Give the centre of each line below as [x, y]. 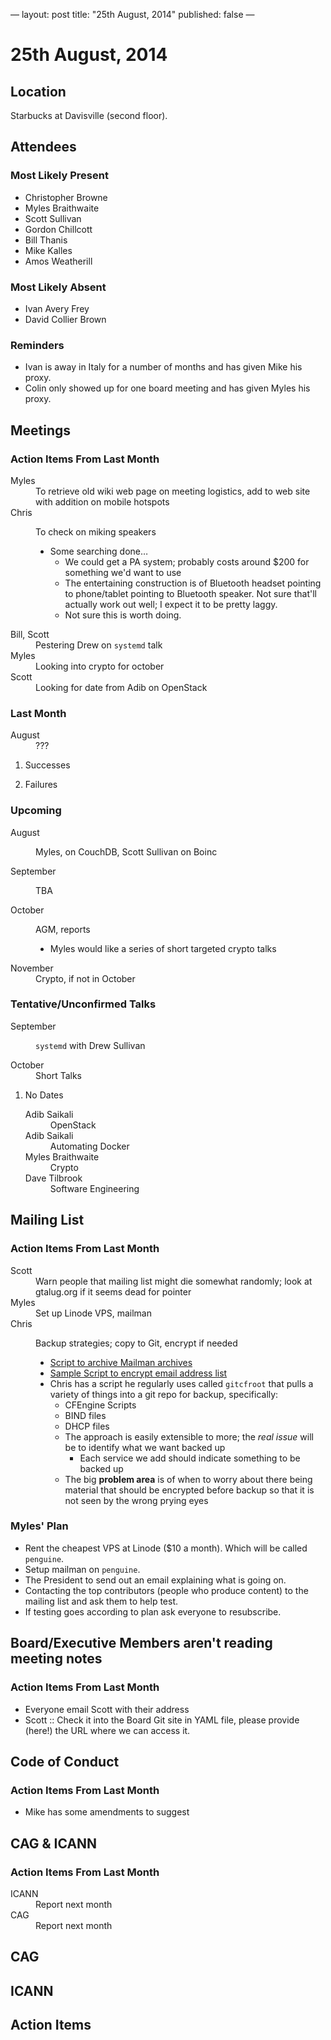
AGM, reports [63, 929]
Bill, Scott [30, 634]
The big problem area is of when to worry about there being [188, 1479]
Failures [41, 785]
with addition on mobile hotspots [102, 501]
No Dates [44, 1095]
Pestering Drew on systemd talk [99, 645]
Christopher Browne [66, 197]
